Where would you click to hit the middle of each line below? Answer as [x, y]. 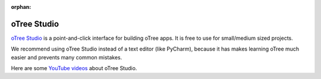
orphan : [21, 7]
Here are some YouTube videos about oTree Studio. [74, 68]
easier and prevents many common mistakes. [67, 57]
